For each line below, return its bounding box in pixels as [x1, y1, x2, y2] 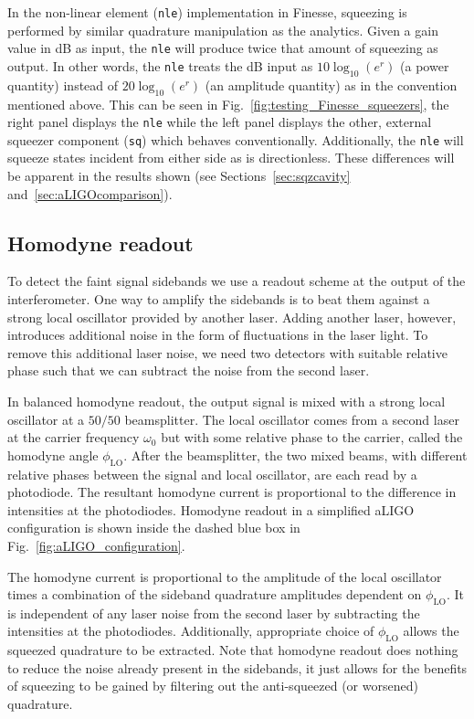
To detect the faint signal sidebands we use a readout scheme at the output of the [7, 271, 466, 291]
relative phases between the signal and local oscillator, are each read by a [7, 464, 417, 483]
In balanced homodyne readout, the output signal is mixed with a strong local [7, 391, 446, 410]
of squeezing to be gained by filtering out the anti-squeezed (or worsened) [7, 676, 418, 695]
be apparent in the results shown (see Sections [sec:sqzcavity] [7, 166, 351, 185]
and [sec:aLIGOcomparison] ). [7, 184, 173, 203]
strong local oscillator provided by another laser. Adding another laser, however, [7, 307, 457, 326]
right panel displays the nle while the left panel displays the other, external [7, 112, 432, 132]
